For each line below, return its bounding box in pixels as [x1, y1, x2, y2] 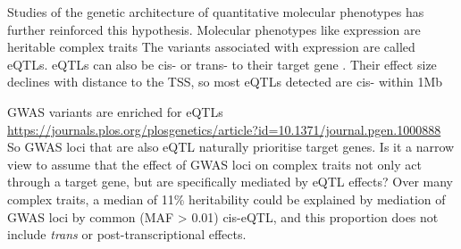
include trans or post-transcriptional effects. [7, 225, 247, 244]
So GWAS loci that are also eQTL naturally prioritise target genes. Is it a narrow [7, 137, 455, 156]
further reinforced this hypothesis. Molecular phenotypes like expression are [7, 20, 421, 38]
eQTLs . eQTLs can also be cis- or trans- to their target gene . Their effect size [7, 54, 437, 73]
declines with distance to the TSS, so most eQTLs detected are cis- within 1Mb [7, 72, 443, 91]
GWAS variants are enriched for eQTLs [7, 102, 223, 120]
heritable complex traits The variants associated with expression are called [7, 37, 415, 56]
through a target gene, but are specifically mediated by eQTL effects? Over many [7, 172, 454, 191]
